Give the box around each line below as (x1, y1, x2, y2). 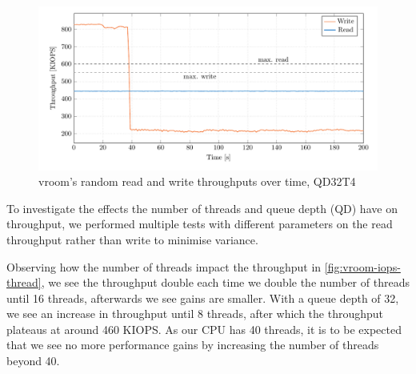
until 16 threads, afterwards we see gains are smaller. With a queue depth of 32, (6, 289, 399, 306)
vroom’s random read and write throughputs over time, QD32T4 (38, 173, 356, 190)
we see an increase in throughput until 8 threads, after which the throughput (6, 305, 384, 322)
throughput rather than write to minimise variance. (6, 231, 258, 247)
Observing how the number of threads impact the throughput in (6, 258, 322, 275)
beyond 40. (6, 352, 60, 369)
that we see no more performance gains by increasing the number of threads (6, 336, 379, 353)
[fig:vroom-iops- (324, 258, 401, 275)
